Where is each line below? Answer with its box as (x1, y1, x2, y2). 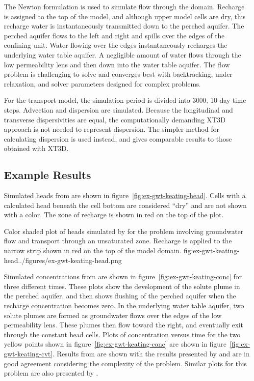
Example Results (4, 167, 91, 182)
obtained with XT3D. (4, 143, 69, 153)
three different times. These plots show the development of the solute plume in (4, 281, 240, 291)
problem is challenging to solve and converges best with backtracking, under (4, 69, 232, 79)
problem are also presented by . (4, 368, 98, 378)
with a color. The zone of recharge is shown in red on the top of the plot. (4, 209, 224, 220)
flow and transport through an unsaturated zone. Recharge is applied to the (4, 235, 232, 246)
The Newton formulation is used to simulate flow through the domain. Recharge (4, 1, 245, 11)
